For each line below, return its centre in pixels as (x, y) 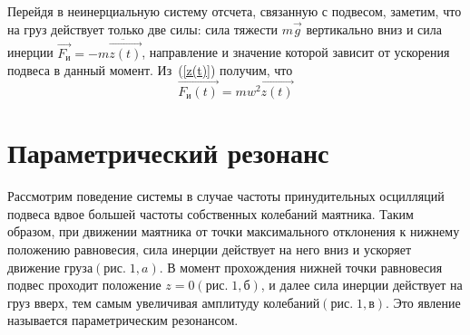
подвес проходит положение (84, 285)
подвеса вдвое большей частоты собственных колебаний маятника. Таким (211, 213)
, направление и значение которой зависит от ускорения (296, 52)
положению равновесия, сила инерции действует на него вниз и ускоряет (210, 249)
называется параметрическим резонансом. (123, 320)
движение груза (50, 267)
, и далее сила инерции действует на (362, 285)
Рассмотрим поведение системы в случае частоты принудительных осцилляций (226, 196)
